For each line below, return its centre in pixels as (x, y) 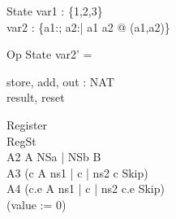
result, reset (36, 97)
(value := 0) (36, 204)
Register (27, 124)
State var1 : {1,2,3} (55, 11)
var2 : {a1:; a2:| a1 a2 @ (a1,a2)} (88, 26)
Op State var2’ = (49, 54)
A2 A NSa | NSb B (54, 157)
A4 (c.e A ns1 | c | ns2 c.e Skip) (86, 188)
